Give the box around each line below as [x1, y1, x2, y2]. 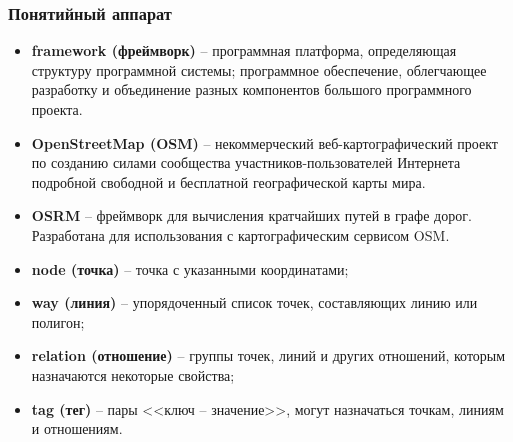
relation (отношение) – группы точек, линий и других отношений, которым [31, 345, 506, 366]
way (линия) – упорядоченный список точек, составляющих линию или [31, 292, 478, 313]
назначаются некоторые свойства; [31, 364, 235, 385]
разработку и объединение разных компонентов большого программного [31, 79, 472, 100]
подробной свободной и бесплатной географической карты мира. [31, 171, 426, 192]
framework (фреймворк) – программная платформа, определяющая [31, 40, 457, 61]
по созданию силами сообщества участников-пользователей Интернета [31, 152, 461, 173]
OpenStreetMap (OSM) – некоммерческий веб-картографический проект [31, 132, 498, 153]
